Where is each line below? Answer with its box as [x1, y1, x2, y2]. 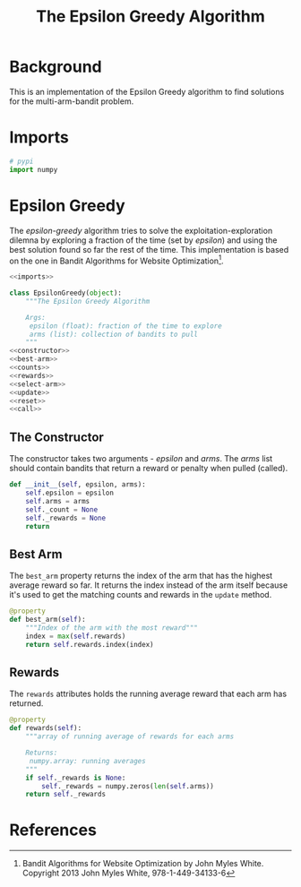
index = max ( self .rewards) [25, 632, 126, 641]
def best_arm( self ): [9, 616, 87, 624]
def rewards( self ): [9, 724, 82, 733]
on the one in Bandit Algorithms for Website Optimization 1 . [9, 254, 224, 266]
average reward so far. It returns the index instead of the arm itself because [9, 580, 288, 590]
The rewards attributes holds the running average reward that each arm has [9, 688, 288, 700]
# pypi [9, 157, 34, 166]
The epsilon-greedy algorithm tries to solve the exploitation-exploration [9, 225, 273, 236]
